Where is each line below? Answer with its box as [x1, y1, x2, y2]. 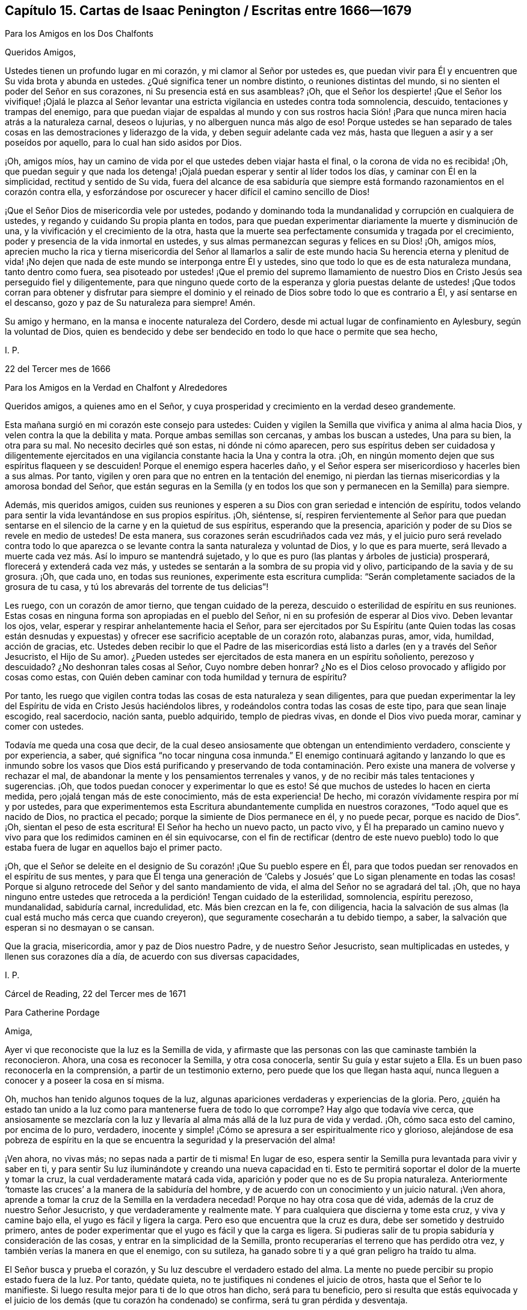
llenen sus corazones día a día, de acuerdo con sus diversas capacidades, [5, 951, 300, 962]
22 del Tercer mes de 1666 [5, 364, 111, 374]
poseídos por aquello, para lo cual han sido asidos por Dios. [5, 137, 242, 148]
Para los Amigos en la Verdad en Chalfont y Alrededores [5, 382, 227, 393]
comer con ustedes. [5, 721, 84, 732]
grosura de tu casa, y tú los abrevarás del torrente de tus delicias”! [5, 582, 269, 592]
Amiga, [5, 1026, 32, 1037]
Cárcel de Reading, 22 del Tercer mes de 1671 [5, 989, 186, 999]
